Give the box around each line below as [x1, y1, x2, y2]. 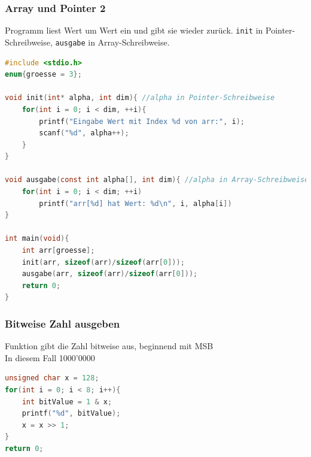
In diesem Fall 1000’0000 [5, 351, 95, 364]
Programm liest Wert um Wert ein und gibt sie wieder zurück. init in [5, 24, 263, 37]
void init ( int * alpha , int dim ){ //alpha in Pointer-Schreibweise [5, 93, 275, 102]
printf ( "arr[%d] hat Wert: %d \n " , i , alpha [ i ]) [39, 199, 232, 208]
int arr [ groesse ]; [22, 246, 95, 255]
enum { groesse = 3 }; [5, 70, 82, 79]
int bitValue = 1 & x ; [22, 397, 112, 406]
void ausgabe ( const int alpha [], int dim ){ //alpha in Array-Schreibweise [5, 175, 309, 184]
